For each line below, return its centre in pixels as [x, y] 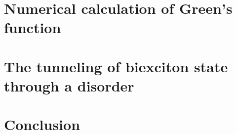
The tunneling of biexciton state [116, 66]
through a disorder [69, 85]
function [33, 27]
